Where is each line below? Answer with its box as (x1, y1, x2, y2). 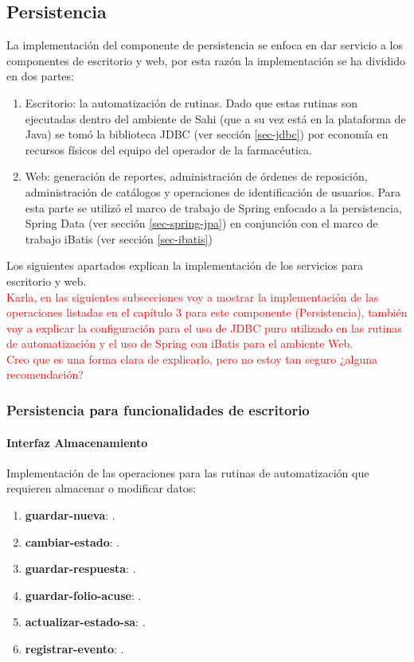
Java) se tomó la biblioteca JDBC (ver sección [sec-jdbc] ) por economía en (25, 126, 389, 142)
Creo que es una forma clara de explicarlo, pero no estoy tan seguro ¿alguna (6, 350, 377, 367)
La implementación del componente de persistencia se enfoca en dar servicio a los (6, 37, 404, 53)
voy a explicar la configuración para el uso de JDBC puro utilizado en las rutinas (6, 319, 402, 336)
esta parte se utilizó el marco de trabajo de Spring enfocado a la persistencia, (25, 199, 402, 216)
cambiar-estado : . (25, 533, 120, 550)
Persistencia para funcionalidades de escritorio (6, 400, 310, 419)
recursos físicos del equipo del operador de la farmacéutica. (25, 141, 313, 158)
